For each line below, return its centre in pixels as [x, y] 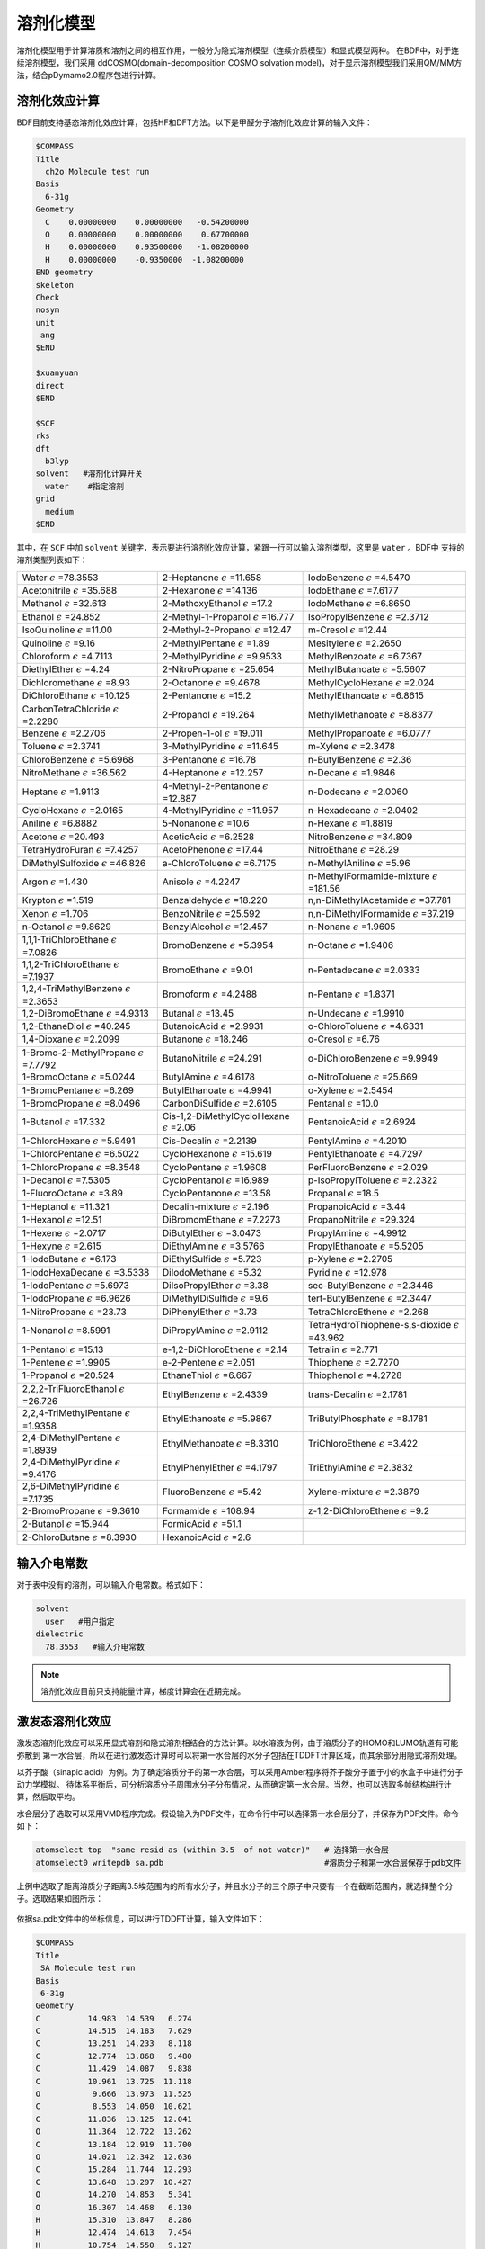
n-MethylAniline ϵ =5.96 [359, 863]
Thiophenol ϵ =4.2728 [355, 1375]
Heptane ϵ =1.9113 [61, 792]
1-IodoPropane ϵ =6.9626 [77, 1298]
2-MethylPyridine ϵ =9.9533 [222, 657]
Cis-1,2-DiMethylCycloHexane [226, 1116]
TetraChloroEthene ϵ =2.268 [368, 1312]
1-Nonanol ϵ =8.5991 [66, 1331]
